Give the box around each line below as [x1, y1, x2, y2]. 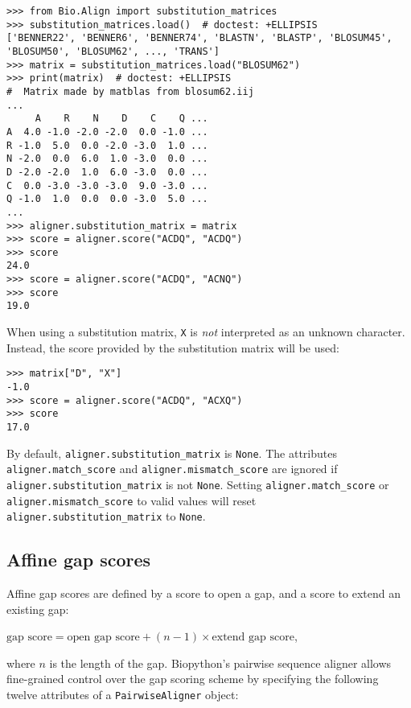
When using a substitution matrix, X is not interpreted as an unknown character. [6, 323, 405, 340]
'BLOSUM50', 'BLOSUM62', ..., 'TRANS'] [6, 45, 220, 57]
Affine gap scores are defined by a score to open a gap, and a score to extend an [6, 585, 401, 602]
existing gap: [6, 600, 69, 617]
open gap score [67, 632, 140, 644]
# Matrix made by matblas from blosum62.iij [6, 85, 254, 97]
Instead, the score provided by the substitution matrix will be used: [6, 339, 339, 356]
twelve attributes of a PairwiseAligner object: [6, 686, 239, 703]
